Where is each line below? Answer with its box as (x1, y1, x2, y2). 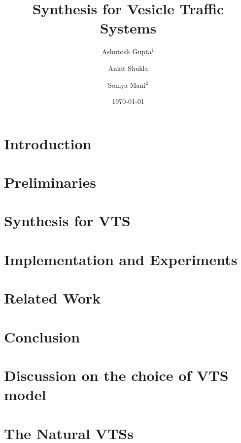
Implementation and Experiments (4, 249, 238, 269)
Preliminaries (4, 172, 96, 192)
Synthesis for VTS (4, 210, 131, 231)
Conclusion (4, 326, 80, 346)
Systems (100, 18, 157, 38)
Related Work (4, 288, 101, 308)
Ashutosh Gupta (102, 46, 152, 57)
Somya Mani (108, 79, 146, 90)
